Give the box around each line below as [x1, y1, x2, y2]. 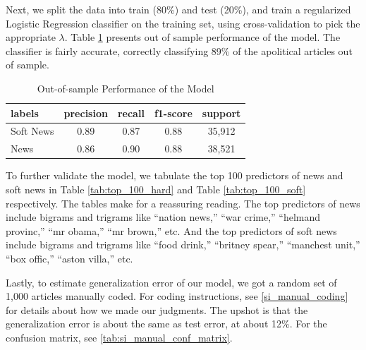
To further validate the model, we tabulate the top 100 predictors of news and [6, 168, 343, 183]
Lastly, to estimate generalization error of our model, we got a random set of [6, 274, 337, 289]
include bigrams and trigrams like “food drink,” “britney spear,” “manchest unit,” [6, 237, 360, 252]
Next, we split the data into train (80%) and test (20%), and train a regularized [6, 2, 351, 16]
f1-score [154, 105, 193, 120]
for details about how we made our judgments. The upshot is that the [6, 302, 308, 317]
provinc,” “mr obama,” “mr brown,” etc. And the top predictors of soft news [6, 223, 337, 238]
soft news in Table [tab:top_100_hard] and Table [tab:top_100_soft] [6, 181, 306, 196]
